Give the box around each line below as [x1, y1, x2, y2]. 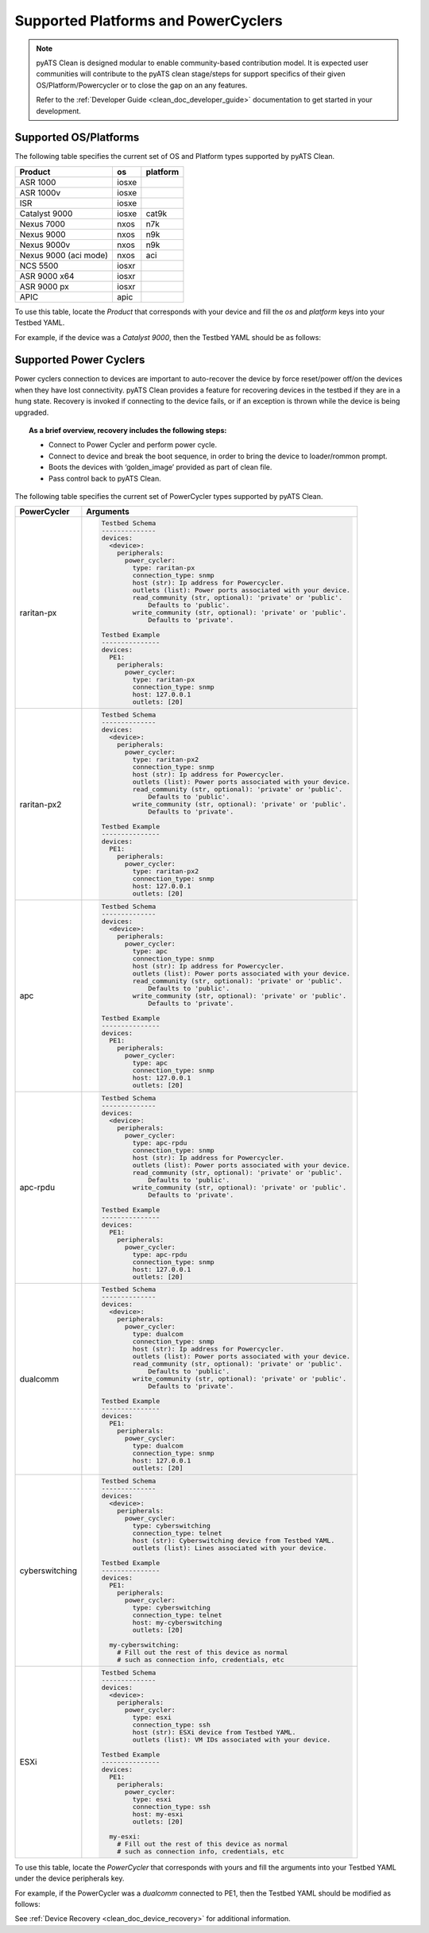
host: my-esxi [132, 1810, 184, 1819]
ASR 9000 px [19, 280, 69, 292]
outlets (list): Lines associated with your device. [132, 1544, 327, 1552]
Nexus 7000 [19, 218, 65, 230]
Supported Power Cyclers [14, 354, 145, 367]
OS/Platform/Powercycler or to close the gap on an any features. [36, 80, 248, 90]
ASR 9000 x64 [19, 270, 75, 281]
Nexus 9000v [19, 239, 71, 250]
